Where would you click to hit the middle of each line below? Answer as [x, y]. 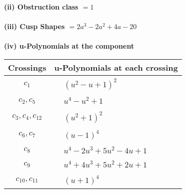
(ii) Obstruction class [41, 7]
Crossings [27, 67]
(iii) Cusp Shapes [34, 26]
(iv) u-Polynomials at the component [69, 46]
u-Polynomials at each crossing [116, 67]
